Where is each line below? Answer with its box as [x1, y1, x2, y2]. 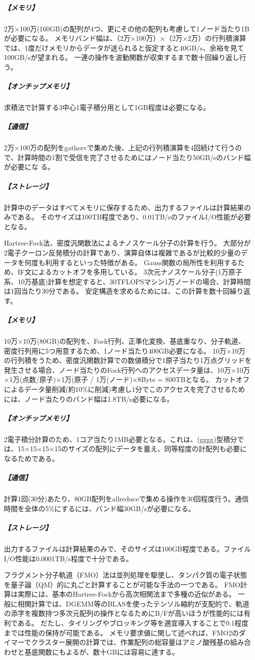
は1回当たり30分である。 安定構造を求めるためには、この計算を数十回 [4, 286, 230, 296]
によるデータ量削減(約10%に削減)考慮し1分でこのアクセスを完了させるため [4, 384, 245, 394]
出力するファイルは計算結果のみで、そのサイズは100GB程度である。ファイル [4, 543, 251, 553]
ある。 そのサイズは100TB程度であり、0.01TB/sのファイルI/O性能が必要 [17, 212, 251, 222]
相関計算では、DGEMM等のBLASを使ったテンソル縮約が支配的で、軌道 [17, 598, 250, 608]
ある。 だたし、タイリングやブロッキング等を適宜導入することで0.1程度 [17, 618, 249, 628]
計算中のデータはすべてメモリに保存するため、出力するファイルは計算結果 [4, 202, 244, 212]
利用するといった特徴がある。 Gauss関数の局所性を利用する [45, 257, 238, 267]
